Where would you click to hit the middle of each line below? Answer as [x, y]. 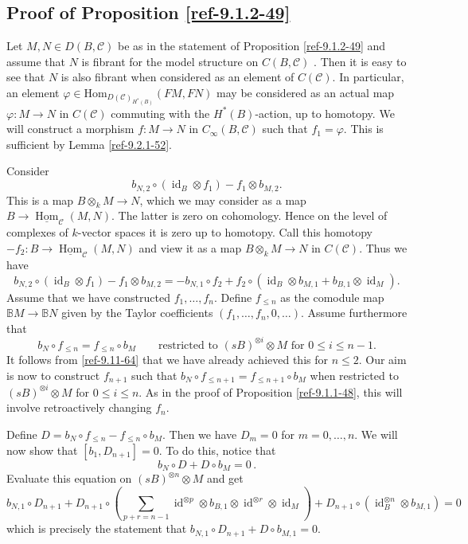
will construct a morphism [70, 129]
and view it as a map [190, 247]
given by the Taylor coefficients [137, 313]
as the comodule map [332, 297]
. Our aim [382, 360]
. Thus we [383, 247]
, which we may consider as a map [223, 200]
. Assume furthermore [354, 313]
